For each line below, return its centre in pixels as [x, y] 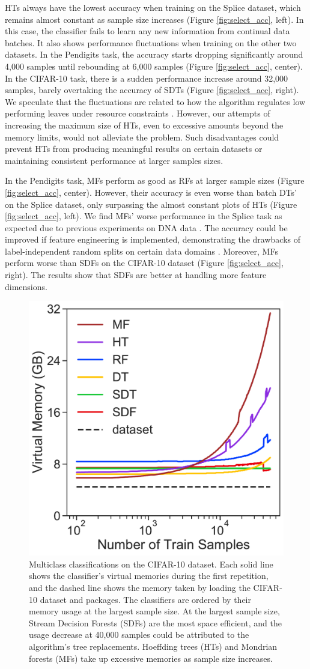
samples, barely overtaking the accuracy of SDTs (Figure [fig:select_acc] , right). [152, 90]
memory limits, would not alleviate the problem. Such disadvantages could [142, 137]
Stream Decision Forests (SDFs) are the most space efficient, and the [155, 622]
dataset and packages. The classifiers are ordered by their [145, 599]
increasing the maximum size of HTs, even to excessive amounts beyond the [144, 125]
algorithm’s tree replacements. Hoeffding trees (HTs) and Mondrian [153, 646]
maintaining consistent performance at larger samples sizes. [114, 160]
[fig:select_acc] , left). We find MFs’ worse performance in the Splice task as [144, 216]
